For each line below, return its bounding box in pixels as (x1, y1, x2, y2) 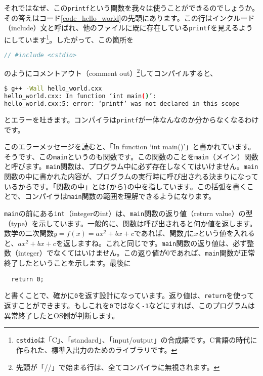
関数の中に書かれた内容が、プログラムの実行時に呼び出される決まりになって (4, 171, 258, 182)
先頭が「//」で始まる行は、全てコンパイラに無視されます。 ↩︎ (16, 361, 220, 372)
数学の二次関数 (4, 228, 54, 238)
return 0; (11, 275, 44, 283)
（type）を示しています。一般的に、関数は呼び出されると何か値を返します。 (4, 218, 257, 228)
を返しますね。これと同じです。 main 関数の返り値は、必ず (56, 237, 247, 248)
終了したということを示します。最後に (4, 258, 131, 268)
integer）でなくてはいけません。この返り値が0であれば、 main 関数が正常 (18, 247, 255, 258)
